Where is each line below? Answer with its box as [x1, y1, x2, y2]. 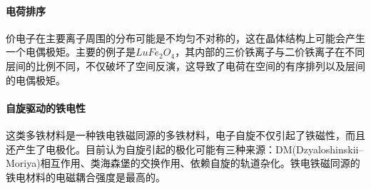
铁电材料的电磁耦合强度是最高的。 [6, 169, 166, 184]
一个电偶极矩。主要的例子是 [6, 44, 136, 59]
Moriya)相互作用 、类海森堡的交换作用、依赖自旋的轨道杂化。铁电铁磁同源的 [6, 155, 360, 170]
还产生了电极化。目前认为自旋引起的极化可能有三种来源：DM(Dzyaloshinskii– [6, 141, 364, 156]
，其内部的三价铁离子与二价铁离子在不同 [175, 44, 365, 59]
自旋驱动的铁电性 [6, 100, 86, 115]
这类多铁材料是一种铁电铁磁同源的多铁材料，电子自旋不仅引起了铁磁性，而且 [6, 127, 365, 142]
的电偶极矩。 [6, 72, 66, 87]
